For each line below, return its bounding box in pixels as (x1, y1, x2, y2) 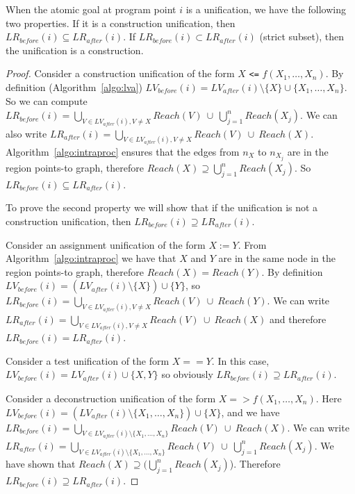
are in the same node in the (218, 251, 336, 265)
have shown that (6, 456, 76, 471)
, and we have (221, 404, 280, 419)
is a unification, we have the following (185, 2, 346, 16)
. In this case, (211, 353, 270, 368)
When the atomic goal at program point (6, 2, 176, 16)
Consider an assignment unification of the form (6, 237, 206, 252)
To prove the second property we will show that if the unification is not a (6, 200, 318, 215)
